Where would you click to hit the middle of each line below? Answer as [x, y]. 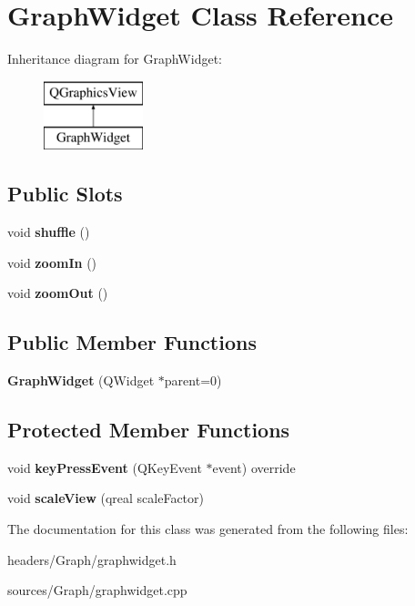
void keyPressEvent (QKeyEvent [105, 467]
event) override [254, 467]
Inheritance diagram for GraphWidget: [115, 59]
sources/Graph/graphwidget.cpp [97, 590]
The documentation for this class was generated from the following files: [208, 529]
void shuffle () [49, 232]
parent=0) [193, 380]
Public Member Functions [132, 342]
